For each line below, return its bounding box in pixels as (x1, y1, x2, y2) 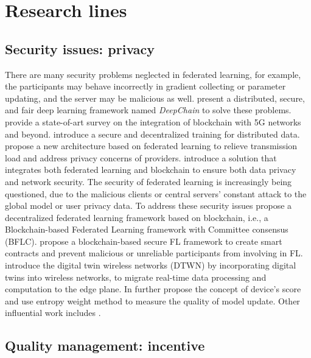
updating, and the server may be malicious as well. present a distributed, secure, (5, 91, 305, 104)
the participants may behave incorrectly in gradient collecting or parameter (5, 80, 286, 93)
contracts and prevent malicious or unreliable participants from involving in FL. (5, 247, 303, 259)
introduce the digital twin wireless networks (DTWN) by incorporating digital (5, 259, 296, 272)
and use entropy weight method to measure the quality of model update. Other (5, 294, 300, 307)
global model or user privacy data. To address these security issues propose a (5, 199, 292, 212)
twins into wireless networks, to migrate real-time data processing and (5, 270, 267, 283)
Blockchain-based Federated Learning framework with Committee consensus (5, 223, 288, 236)
